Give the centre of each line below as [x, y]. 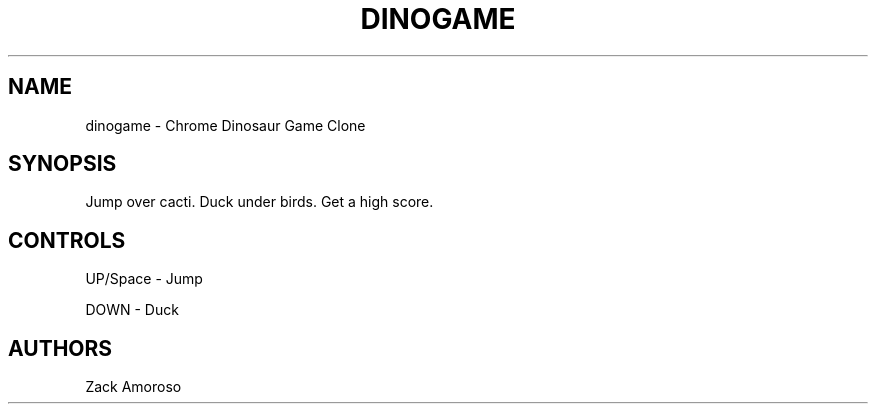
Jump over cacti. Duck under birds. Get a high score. [259, 202]
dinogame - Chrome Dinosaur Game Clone [225, 125]
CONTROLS [67, 240]
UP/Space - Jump [144, 279]
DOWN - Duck [132, 310]
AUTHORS [60, 348]
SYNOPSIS [62, 164]
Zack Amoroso [133, 387]
